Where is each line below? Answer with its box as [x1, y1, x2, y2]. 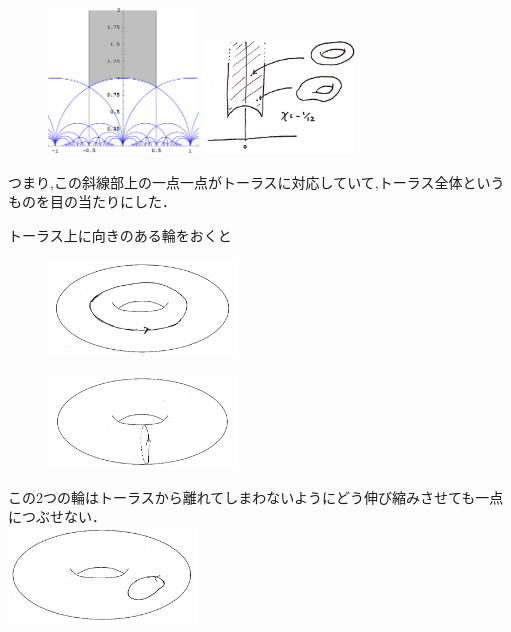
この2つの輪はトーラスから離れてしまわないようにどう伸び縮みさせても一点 [8, 486, 504, 507]
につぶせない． [8, 506, 106, 527]
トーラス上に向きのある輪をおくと [8, 224, 232, 245]
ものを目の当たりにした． [8, 191, 176, 212]
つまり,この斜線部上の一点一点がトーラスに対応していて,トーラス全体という [8, 171, 505, 192]
